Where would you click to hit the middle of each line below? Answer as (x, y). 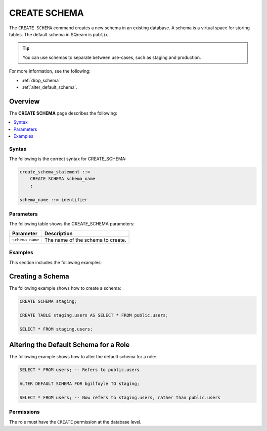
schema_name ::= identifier (53, 200)
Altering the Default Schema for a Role (69, 345)
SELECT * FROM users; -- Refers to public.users (80, 370)
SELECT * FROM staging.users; (56, 329)
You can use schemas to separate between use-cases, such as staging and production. (112, 57)
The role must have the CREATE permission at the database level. (75, 422)
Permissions (24, 412)
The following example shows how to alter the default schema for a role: (83, 357)
